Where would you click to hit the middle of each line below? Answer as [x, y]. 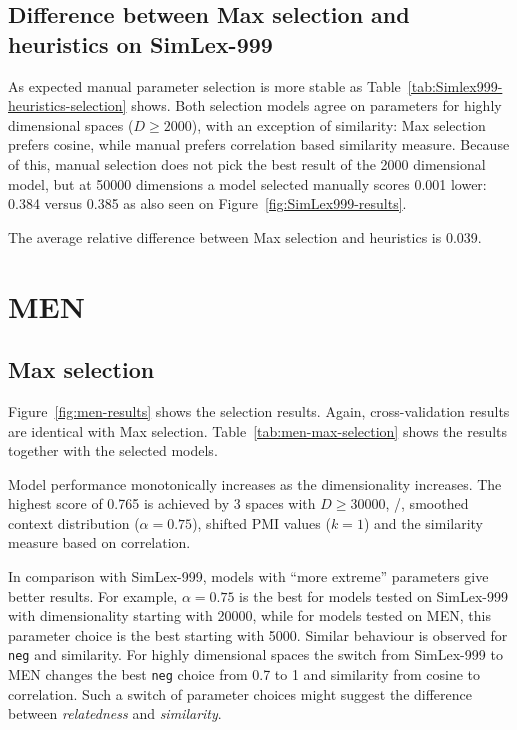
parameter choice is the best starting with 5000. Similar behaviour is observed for [258, 634]
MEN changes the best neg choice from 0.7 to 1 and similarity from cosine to [244, 674]
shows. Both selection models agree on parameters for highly [316, 105]
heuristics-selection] [67, 105]
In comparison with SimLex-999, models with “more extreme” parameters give [248, 576]
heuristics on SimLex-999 [140, 43]
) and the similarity [423, 522]
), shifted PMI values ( [261, 522]
